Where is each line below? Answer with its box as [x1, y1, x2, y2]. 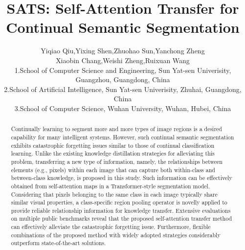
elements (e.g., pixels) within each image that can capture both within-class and [11, 165, 215, 174]
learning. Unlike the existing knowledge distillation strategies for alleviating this [11, 149, 215, 158]
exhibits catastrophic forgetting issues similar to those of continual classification [11, 141, 215, 149]
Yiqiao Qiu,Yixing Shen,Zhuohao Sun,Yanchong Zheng [41, 45, 205, 56]
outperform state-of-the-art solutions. [11, 239, 106, 247]
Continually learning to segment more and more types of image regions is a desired [11, 125, 222, 133]
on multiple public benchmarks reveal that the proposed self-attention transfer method [11, 214, 232, 223]
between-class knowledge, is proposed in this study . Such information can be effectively [11, 174, 232, 182]
